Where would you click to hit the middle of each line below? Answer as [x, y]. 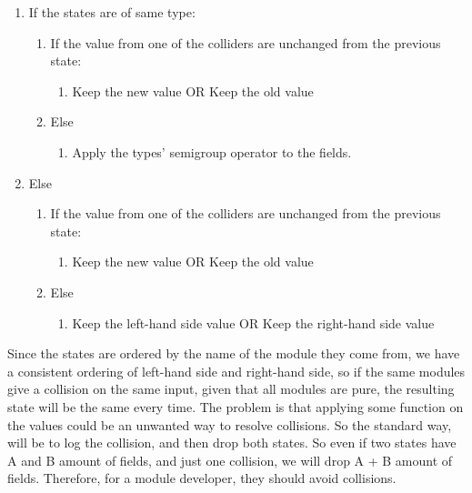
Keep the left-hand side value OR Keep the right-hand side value [253, 322]
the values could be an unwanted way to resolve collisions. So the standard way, [230, 424]
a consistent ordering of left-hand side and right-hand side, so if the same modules [236, 371]
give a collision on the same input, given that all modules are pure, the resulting [231, 389]
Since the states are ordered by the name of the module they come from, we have [234, 353]
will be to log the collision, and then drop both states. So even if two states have [232, 443]
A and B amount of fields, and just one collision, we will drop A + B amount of [230, 460]
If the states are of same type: [112, 12]
